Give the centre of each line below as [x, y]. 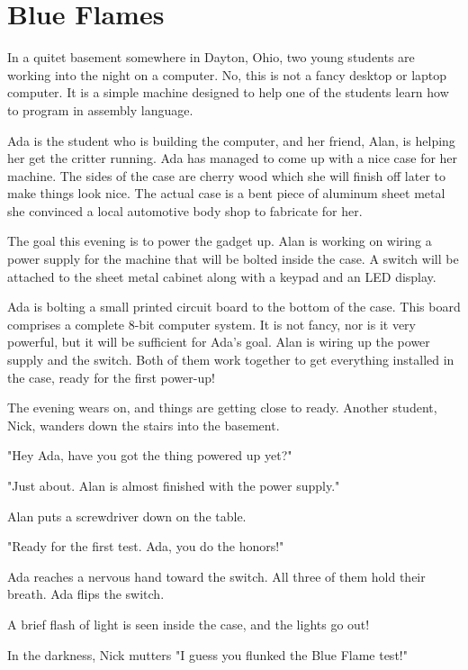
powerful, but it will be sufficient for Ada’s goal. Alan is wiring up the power [219, 342]
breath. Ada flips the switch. [86, 594]
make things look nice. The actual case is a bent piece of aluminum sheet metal [226, 193]
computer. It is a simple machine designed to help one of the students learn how [228, 92]
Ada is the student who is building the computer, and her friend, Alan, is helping [231, 140]
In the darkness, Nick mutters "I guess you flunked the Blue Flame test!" [207, 654]
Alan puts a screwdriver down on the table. [127, 516]
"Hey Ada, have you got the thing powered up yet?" [150, 455]
